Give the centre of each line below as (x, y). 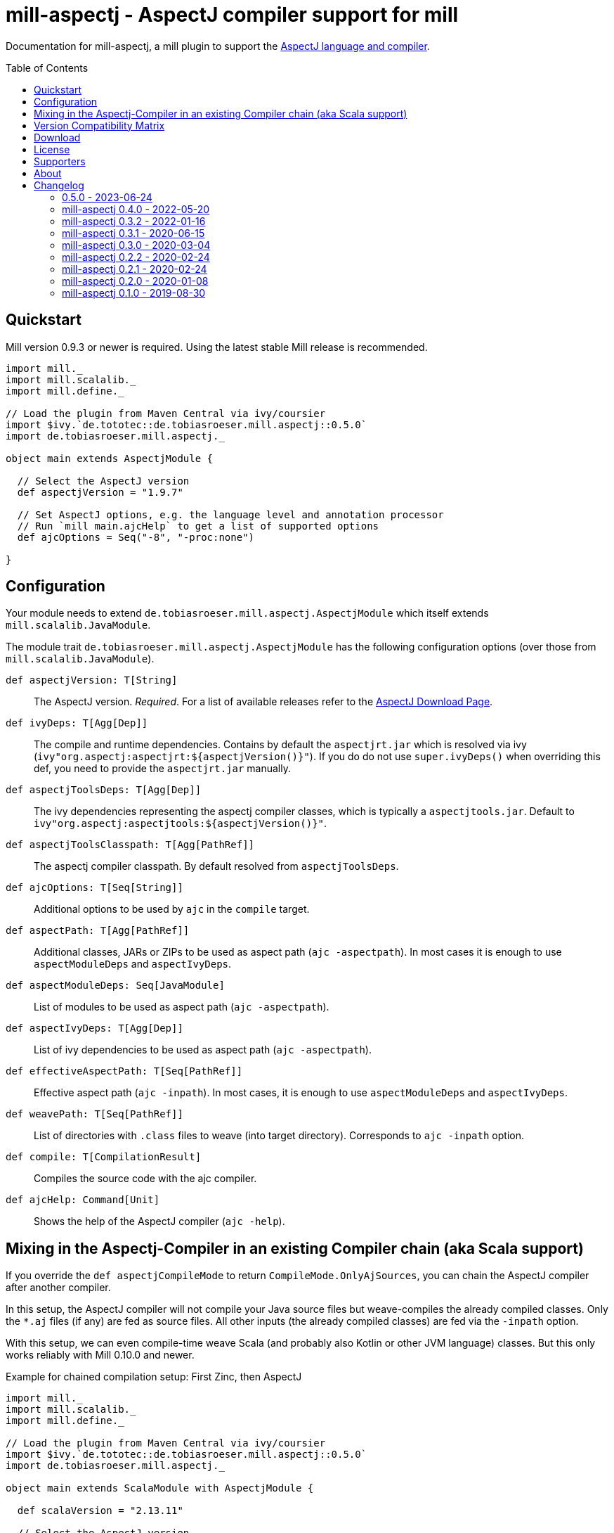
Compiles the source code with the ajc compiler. (145, 1179)
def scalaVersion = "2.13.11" (100, 1511)
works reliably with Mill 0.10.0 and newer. (100, 1355)
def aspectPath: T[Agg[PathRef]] (98, 931)
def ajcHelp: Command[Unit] (83, 1200)
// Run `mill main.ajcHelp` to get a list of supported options (198, 526)
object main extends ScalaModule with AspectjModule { (160, 1488)
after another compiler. (58, 1288)
